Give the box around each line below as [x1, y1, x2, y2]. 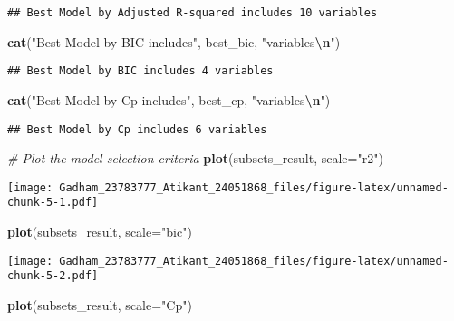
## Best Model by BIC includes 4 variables [7, 64, 274, 78]
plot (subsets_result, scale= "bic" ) [7, 222, 192, 241]
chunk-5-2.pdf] [7, 269, 99, 283]
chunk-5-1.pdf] [7, 196, 99, 209]
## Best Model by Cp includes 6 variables [7, 122, 267, 136]
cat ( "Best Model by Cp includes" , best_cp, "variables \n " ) [7, 90, 331, 109]
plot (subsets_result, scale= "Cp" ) [7, 295, 192, 314]
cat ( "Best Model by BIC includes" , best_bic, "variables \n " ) [7, 32, 341, 51]
